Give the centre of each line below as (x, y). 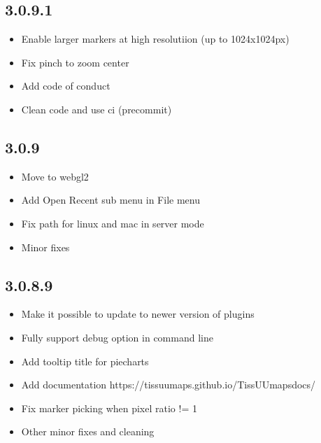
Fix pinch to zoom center (75, 62)
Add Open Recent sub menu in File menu (110, 200)
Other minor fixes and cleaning (88, 431)
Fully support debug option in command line (117, 337)
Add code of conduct (66, 86)
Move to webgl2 (55, 176)
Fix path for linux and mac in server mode (113, 223)
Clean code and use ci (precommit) (97, 109)
